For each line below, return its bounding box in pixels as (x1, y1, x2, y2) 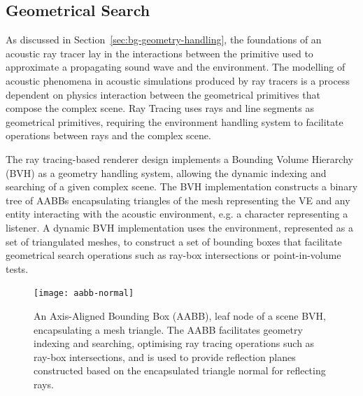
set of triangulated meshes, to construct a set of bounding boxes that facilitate (6, 234, 342, 248)
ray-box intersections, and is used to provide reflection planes (34, 349, 296, 364)
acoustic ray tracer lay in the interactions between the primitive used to (6, 45, 313, 60)
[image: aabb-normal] (34, 288, 134, 299)
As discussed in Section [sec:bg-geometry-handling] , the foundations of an (6, 32, 322, 47)
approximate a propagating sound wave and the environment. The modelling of (6, 59, 346, 74)
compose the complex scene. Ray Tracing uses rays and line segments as (6, 101, 315, 115)
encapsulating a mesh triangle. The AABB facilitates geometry (34, 322, 303, 337)
